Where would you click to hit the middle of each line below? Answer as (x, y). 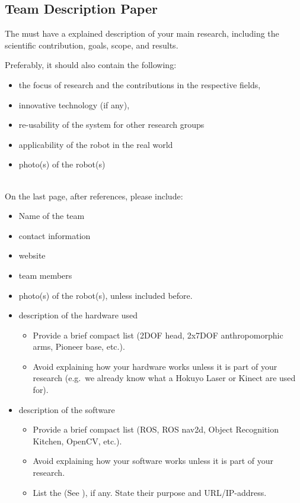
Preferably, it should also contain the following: (91, 65)
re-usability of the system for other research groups (111, 125)
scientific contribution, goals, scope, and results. (92, 45)
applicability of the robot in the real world (96, 144)
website (32, 255)
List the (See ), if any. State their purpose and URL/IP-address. (150, 492)
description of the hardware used (78, 315)
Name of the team (52, 216)
